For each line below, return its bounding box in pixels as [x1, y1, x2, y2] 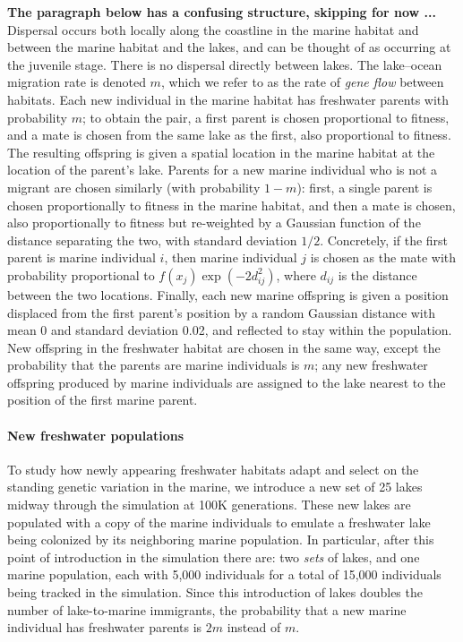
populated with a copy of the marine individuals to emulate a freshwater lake [7, 512, 431, 531]
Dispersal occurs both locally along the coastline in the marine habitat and [7, 20, 419, 39]
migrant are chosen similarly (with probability [7, 177, 261, 196]
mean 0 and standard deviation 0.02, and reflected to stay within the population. [7, 321, 452, 339]
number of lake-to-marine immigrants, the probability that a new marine [7, 600, 407, 619]
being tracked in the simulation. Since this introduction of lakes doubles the [7, 583, 423, 602]
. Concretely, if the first [320, 230, 449, 249]
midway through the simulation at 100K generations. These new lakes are [7, 495, 411, 514]
